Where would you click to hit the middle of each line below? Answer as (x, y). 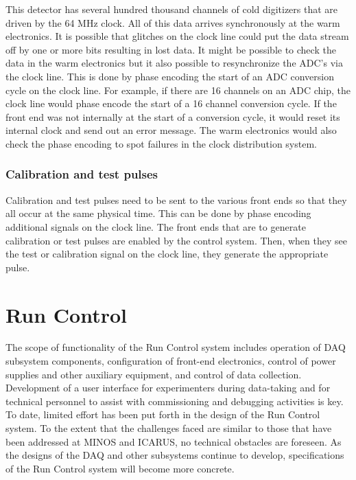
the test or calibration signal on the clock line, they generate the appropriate (167, 254)
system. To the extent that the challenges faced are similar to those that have (169, 428)
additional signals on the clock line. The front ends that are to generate (156, 226)
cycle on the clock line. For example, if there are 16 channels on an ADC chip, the (178, 90)
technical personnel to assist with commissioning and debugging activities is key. (175, 401)
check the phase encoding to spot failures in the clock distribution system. (161, 143)
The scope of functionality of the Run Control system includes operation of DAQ (176, 347)
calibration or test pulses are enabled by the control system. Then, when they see (176, 240)
